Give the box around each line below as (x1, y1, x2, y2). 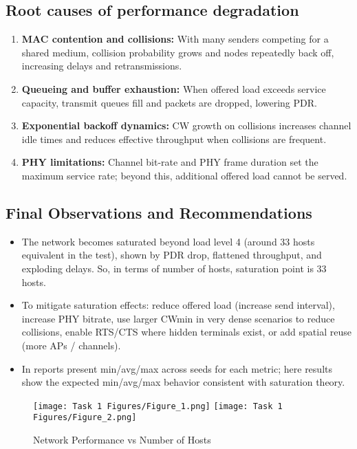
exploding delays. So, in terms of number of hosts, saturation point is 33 (21, 261, 327, 275)
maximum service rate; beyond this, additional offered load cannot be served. (21, 168, 347, 182)
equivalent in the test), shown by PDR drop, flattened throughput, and (21, 248, 322, 262)
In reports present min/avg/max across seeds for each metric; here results (21, 361, 332, 375)
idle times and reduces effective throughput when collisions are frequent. (21, 131, 327, 146)
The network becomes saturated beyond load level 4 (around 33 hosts (21, 234, 315, 248)
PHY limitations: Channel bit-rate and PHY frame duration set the (21, 155, 318, 169)
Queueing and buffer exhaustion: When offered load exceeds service (21, 81, 326, 96)
